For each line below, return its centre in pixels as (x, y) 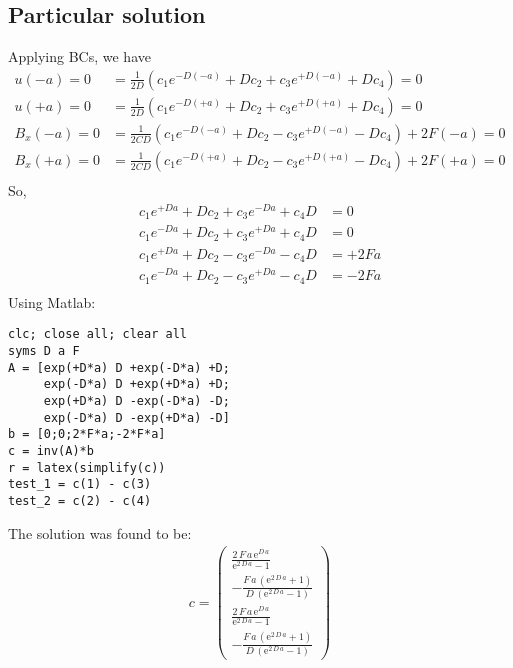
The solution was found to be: (100, 532)
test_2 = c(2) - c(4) (80, 500)
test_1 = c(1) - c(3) (80, 484)
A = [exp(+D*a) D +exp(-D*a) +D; (119, 367)
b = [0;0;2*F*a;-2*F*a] (87, 434)
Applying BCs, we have (79, 56)
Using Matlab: (52, 301)
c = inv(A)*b (51, 451)
